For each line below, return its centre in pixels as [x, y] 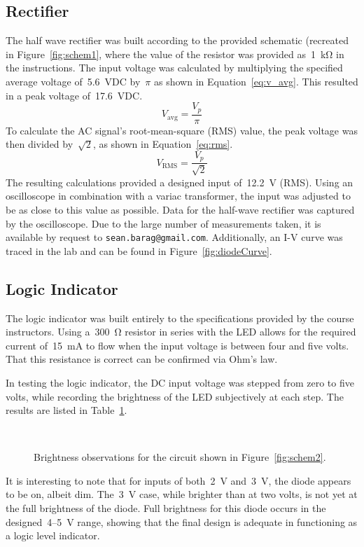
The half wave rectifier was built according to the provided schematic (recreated [177, 40]
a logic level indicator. [53, 535]
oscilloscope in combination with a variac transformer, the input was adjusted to [178, 196]
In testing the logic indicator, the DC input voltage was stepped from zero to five [180, 382]
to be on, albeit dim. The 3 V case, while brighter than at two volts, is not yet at [182, 494]
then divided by [40, 144]
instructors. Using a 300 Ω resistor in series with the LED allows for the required [181, 332]
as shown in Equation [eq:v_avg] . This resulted [256, 81]
